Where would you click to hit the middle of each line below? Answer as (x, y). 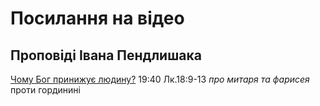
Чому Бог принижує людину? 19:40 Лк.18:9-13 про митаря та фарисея (160, 79)
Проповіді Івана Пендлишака (106, 55)
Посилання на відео (97, 18)
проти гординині (45, 90)
